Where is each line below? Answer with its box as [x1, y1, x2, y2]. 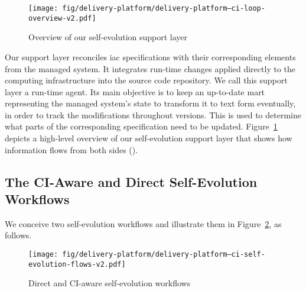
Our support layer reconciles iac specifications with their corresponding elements [5, 50, 296, 63]
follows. [5, 229, 32, 241]
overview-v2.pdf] [28, 14, 96, 22]
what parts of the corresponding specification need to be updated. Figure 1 [5, 120, 278, 132]
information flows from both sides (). [5, 143, 138, 156]
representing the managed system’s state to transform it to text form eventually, [5, 97, 296, 109]
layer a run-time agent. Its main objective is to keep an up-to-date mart [5, 85, 265, 98]
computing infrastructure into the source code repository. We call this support [5, 74, 288, 86]
